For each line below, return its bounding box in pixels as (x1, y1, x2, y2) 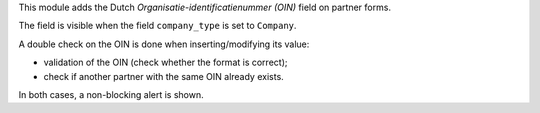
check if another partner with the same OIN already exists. (43, 70, 284, 82)
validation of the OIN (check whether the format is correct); (43, 56, 288, 69)
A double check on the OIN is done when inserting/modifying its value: (18, 38, 310, 50)
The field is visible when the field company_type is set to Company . (18, 20, 297, 32)
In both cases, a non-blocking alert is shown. (18, 88, 204, 100)
